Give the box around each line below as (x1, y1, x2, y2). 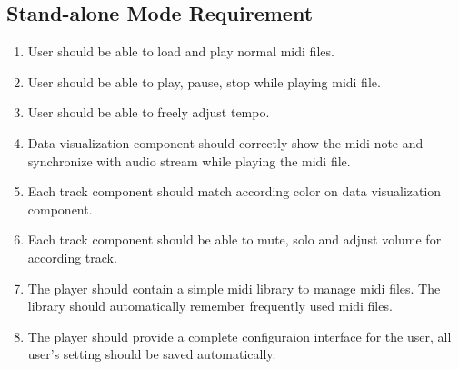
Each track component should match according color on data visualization (27, 182, 442, 201)
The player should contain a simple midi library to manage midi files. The (27, 278, 441, 297)
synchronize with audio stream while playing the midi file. (27, 151, 351, 170)
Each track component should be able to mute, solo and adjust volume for (27, 230, 442, 249)
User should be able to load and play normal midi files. (27, 42, 334, 61)
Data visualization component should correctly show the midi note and (27, 133, 424, 152)
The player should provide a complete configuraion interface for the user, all (27, 326, 452, 345)
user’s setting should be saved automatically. (27, 344, 276, 364)
